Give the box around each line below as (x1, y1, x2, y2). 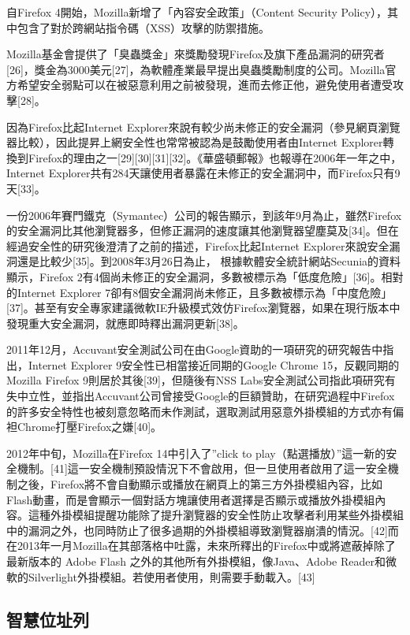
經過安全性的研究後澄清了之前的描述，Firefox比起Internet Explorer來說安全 (6, 237, 389, 254)
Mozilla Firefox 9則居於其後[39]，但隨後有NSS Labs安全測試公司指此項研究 (6, 372, 385, 388)
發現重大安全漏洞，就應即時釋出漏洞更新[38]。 (6, 314, 244, 331)
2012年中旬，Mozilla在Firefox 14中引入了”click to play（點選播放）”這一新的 (6, 444, 386, 461)
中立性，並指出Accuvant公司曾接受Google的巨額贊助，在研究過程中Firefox (17, 388, 395, 404)
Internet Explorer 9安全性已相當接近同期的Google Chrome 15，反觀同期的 (28, 356, 400, 373)
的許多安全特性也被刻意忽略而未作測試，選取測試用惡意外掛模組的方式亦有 (6, 403, 393, 419)
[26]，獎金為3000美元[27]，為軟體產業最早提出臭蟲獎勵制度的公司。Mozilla (6, 61, 386, 77)
